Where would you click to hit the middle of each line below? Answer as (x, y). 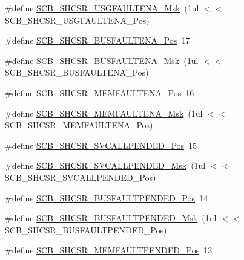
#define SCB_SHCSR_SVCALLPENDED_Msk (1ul (105, 165)
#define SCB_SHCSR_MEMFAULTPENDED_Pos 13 (109, 250)
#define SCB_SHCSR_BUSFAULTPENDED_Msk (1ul (111, 218)
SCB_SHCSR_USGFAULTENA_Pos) (77, 20)
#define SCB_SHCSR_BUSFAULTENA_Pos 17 (97, 40)
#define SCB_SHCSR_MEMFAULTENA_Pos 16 (100, 92)
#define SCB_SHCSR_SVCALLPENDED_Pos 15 (101, 145)
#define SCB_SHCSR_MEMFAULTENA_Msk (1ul (104, 113)
